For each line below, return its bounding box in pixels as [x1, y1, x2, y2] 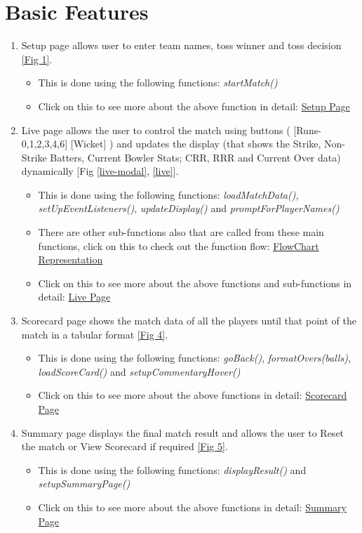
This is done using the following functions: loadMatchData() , [38, 187, 299, 202]
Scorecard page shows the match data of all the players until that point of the [21, 313, 356, 328]
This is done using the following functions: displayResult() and [38, 462, 307, 477]
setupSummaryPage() [38, 476, 130, 491]
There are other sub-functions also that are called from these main [38, 225, 324, 239]
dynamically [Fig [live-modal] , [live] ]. [21, 164, 179, 178]
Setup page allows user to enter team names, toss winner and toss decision [21, 38, 342, 53]
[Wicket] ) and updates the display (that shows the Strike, [70, 136, 321, 151]
